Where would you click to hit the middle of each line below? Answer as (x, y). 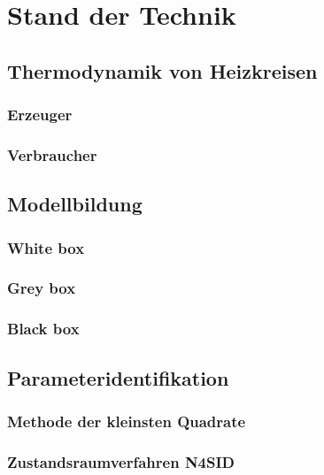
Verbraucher (52, 154)
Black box (43, 329)
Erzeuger (40, 115)
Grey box (42, 288)
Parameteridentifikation (118, 377)
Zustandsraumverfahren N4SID (121, 461)
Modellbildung (75, 204)
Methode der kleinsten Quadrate (127, 421)
